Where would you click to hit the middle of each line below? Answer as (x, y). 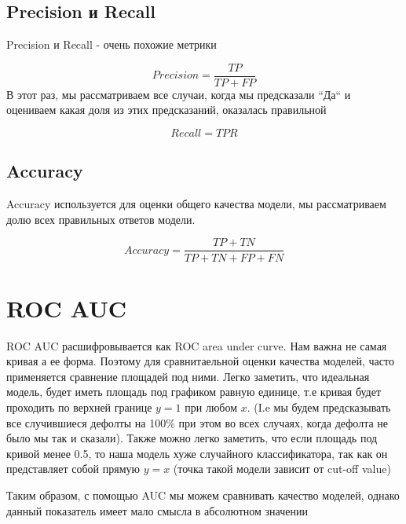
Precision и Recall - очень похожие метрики (112, 44)
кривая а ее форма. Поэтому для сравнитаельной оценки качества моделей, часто (200, 361)
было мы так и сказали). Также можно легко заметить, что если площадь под (192, 438)
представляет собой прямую (73, 469)
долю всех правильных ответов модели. (101, 219)
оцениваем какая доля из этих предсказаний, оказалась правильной (166, 110)
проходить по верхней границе (79, 407)
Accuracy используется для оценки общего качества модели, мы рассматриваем (196, 204)
